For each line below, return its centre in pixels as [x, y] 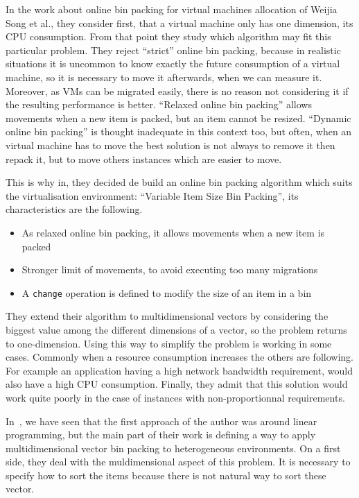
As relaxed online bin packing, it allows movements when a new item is [173, 232]
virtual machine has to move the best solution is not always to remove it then [170, 145]
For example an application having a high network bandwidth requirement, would [179, 370]
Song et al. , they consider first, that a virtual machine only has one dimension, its [179, 23]
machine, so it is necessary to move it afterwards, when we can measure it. [164, 77]
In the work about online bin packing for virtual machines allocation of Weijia [172, 9]
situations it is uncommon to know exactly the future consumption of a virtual [173, 63]
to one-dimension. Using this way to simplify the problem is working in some [169, 343]
